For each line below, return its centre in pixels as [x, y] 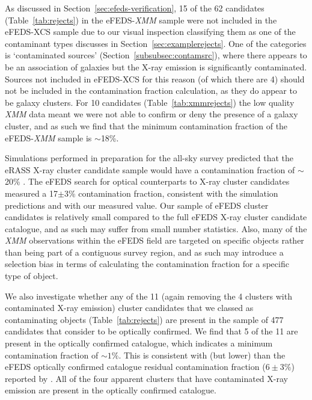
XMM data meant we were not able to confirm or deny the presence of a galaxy [151, 114]
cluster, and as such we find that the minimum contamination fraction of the [146, 125]
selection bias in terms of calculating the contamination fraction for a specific [147, 264]
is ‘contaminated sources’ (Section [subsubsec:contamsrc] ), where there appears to [156, 55]
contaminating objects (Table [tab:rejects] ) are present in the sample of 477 [144, 319]
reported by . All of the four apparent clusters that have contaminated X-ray [146, 378]
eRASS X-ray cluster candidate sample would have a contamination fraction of [150, 169]
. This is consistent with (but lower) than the [202, 355]
